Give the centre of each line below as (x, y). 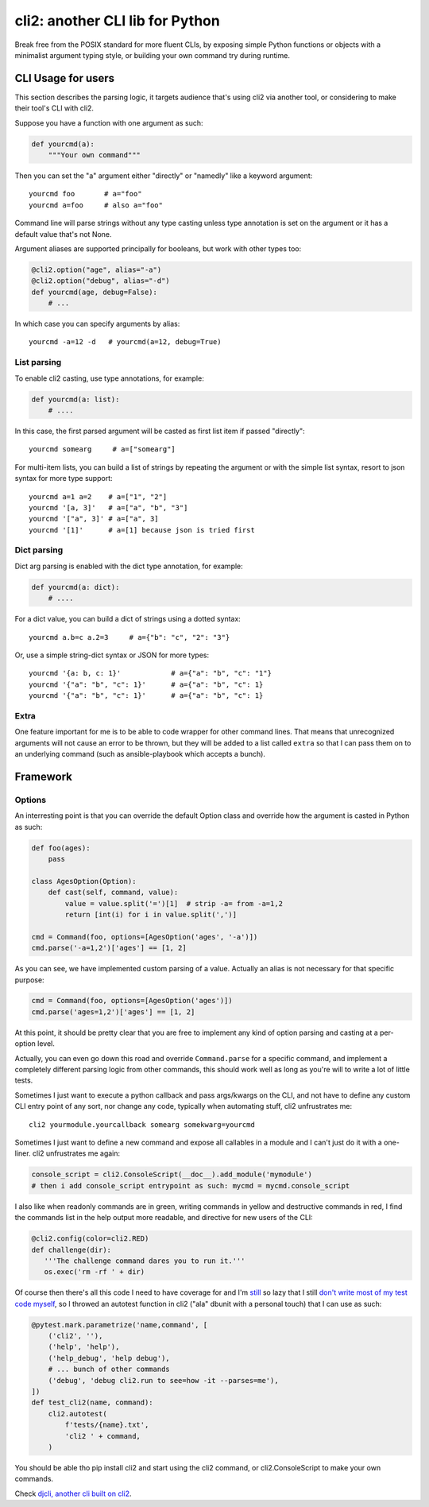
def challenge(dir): (71, 1249)
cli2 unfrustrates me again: (76, 1153)
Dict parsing (39, 550)
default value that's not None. (63, 234)
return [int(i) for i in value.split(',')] (151, 914)
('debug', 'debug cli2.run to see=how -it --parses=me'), (163, 1380)
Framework (44, 776)
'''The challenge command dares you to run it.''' (145, 1261)
